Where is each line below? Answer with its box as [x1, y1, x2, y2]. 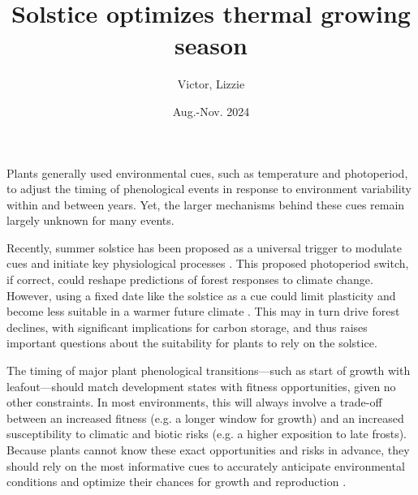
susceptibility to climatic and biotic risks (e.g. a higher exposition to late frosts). [6, 425, 407, 442]
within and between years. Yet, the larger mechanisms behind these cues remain [6, 196, 405, 213]
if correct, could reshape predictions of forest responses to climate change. [6, 271, 373, 288]
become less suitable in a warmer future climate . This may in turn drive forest [6, 303, 400, 320]
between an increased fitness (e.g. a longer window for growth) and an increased [6, 409, 404, 426]
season [175, 28, 248, 62]
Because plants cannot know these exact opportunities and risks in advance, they [6, 441, 410, 458]
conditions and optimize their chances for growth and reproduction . [6, 473, 347, 490]
